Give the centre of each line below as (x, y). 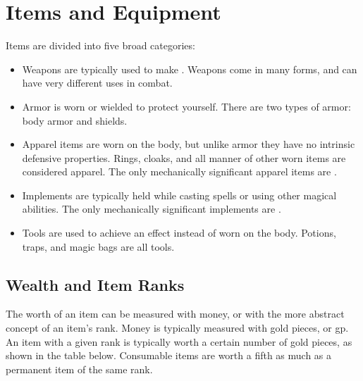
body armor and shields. (75, 120)
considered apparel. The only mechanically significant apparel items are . (179, 171)
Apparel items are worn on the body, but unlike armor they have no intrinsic (189, 144)
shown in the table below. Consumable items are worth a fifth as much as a (169, 355)
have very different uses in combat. (97, 83)
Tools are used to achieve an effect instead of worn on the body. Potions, (179, 233)
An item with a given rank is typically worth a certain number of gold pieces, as (179, 341)
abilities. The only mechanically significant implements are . (152, 209)
